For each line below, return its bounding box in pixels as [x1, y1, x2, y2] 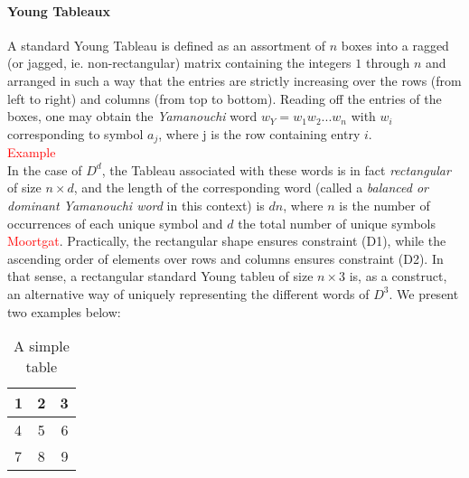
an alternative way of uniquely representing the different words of [7, 284, 370, 303]
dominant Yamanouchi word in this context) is [7, 196, 265, 214]
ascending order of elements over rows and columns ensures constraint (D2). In [7, 248, 444, 267]
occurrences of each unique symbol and [7, 213, 223, 232]
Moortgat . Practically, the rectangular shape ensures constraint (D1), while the [7, 231, 446, 250]
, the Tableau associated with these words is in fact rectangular [101, 160, 451, 179]
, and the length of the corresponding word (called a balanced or [73, 178, 429, 197]
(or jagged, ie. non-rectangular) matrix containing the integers [7, 53, 352, 72]
